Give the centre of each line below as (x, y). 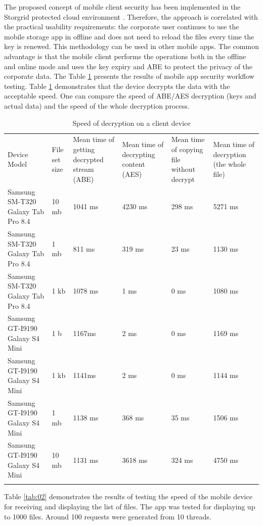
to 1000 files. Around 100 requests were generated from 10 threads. (108, 516)
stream (83, 169)
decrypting (139, 154)
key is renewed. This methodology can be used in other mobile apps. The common (131, 46)
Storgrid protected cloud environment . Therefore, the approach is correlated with (131, 16)
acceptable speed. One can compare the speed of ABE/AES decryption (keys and (130, 96)
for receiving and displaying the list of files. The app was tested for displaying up (130, 507)
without (183, 169)
